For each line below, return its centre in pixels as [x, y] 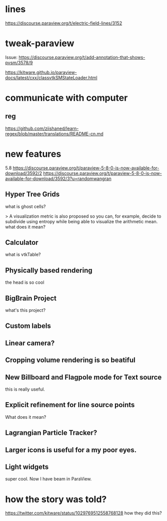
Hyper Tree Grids [32, 194]
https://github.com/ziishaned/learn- [42, 128]
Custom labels [28, 326]
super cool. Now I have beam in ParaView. [48, 479]
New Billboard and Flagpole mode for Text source [83, 377]
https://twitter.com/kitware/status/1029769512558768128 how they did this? [83, 513]
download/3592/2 [24, 173]
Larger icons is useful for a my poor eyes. [71, 450]
